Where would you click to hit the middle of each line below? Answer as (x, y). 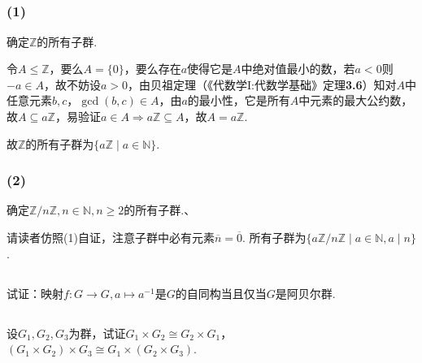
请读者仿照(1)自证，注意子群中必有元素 (111, 238)
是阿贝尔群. (305, 293)
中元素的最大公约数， (356, 100)
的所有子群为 (60, 143)
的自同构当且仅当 (221, 293)
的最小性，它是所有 (239, 100)
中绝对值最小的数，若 (298, 69)
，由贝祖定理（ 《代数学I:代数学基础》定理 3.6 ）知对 (262, 84)
